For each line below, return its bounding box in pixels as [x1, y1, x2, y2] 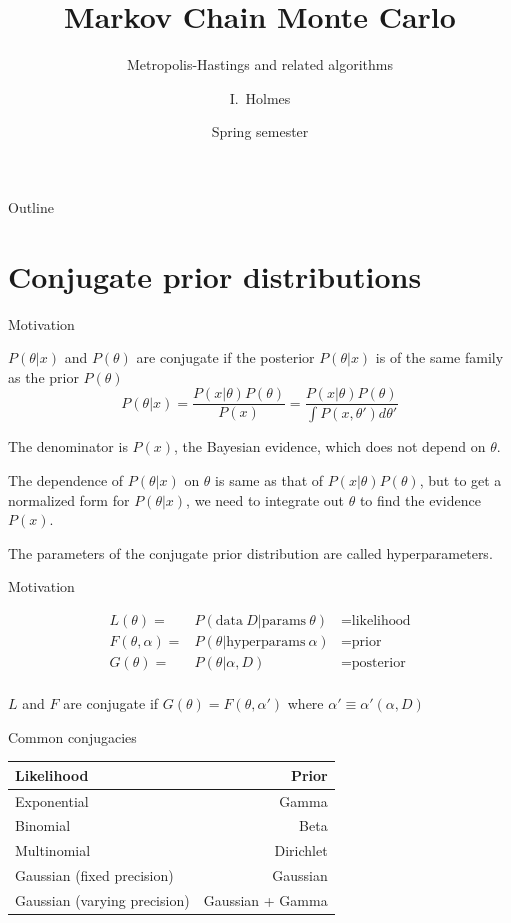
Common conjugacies [8, 726, 137, 747]
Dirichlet [274, 840, 328, 861]
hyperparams [226, 634, 306, 649]
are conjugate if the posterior [136, 347, 315, 368]
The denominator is [8, 436, 128, 457]
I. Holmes [229, 87, 291, 108]
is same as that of [215, 469, 324, 490]
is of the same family [375, 347, 504, 368]
